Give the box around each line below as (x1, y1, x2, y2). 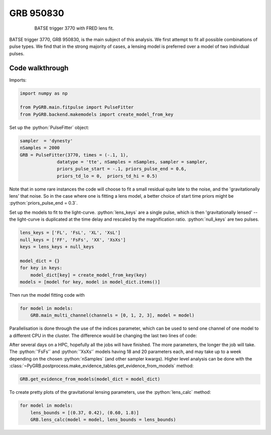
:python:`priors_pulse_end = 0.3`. (9, 200, 78, 206)
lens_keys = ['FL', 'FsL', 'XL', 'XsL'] (20, 230, 120, 236)
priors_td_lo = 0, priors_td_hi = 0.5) (57, 173, 158, 179)
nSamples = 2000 (20, 145, 60, 151)
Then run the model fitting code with (9, 292, 85, 298)
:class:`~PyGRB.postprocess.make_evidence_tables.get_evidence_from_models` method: (9, 363, 194, 369)
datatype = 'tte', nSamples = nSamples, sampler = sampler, (57, 159, 208, 164)
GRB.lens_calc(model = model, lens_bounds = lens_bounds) (30, 417, 176, 422)
